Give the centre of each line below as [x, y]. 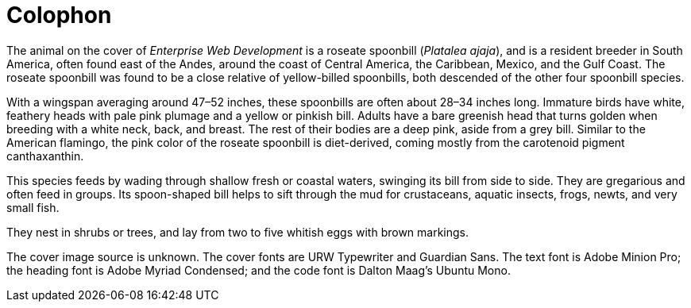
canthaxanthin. [45, 156]
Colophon [59, 15]
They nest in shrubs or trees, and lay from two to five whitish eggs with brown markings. [238, 232]
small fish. [33, 207]
